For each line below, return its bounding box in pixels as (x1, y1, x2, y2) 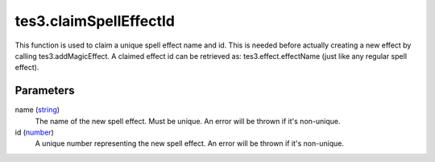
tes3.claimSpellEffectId (14, 12, 175, 30)
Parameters (14, 84, 75, 98)
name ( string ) (14, 105, 60, 114)
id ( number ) (14, 127, 54, 137)
